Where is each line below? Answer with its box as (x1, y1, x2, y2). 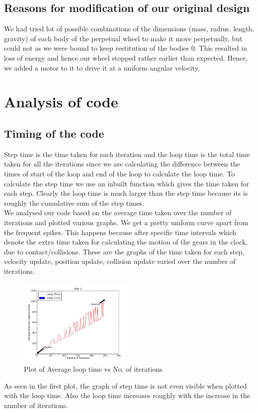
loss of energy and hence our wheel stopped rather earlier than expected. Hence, (4, 52, 248, 63)
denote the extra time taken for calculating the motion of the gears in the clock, (4, 237, 248, 247)
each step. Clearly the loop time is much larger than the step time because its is (4, 188, 248, 198)
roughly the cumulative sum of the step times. (4, 197, 145, 208)
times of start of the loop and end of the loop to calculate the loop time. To (4, 168, 235, 178)
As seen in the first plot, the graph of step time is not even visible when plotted (4, 380, 247, 391)
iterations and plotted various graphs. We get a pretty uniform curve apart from (4, 217, 249, 227)
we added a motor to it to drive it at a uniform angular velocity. (4, 62, 200, 73)
